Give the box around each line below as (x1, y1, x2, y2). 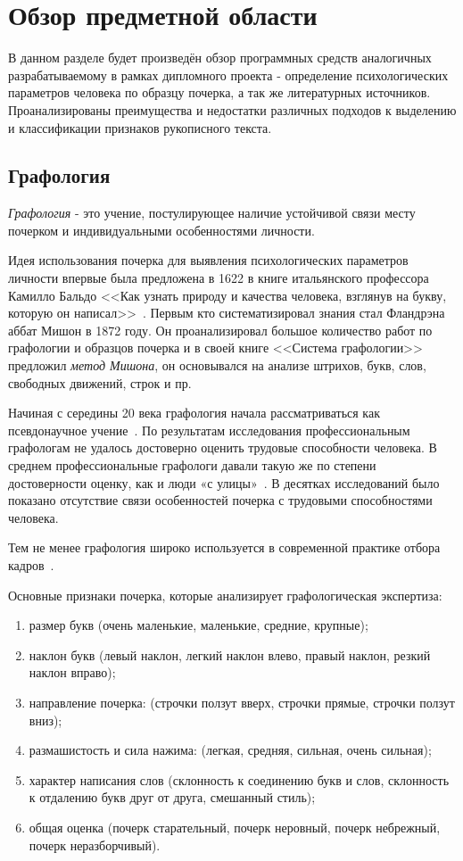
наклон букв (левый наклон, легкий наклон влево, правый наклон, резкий (29, 645, 431, 664)
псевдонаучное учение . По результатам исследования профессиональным (8, 420, 410, 439)
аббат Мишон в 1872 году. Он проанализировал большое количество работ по (8, 320, 433, 339)
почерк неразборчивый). (29, 835, 161, 854)
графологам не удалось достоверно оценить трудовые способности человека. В (8, 438, 437, 457)
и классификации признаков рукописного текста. (8, 118, 272, 137)
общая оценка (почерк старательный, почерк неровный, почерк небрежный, (29, 817, 441, 836)
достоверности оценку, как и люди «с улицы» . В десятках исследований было (8, 473, 440, 492)
